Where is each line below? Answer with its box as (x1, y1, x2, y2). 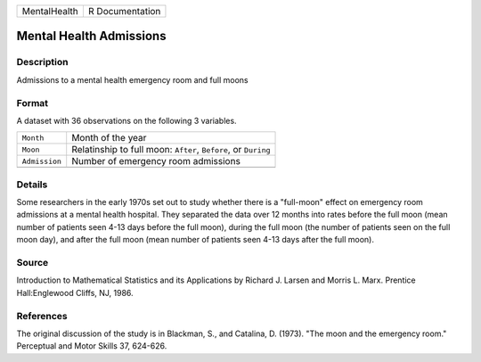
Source (16, 256, 49, 268)
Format (16, 96, 49, 109)
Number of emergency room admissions (71, 155, 240, 168)
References (16, 309, 68, 322)
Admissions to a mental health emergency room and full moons (16, 74, 249, 85)
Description (16, 56, 69, 69)
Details (16, 178, 48, 191)
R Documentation (87, 5, 161, 17)
